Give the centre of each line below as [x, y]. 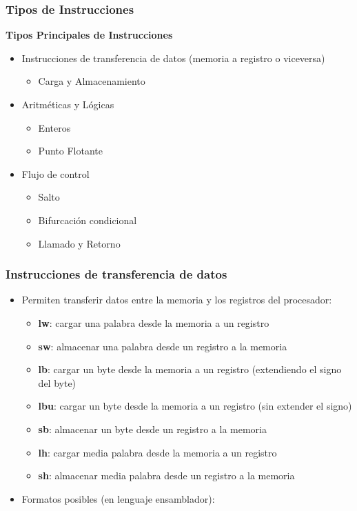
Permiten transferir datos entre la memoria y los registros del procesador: [177, 300]
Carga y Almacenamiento [92, 81]
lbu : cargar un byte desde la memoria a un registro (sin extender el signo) [195, 406]
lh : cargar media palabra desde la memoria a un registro [157, 452]
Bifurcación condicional [88, 220]
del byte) [57, 382]
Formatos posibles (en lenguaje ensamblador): [118, 498]
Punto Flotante [70, 151]
